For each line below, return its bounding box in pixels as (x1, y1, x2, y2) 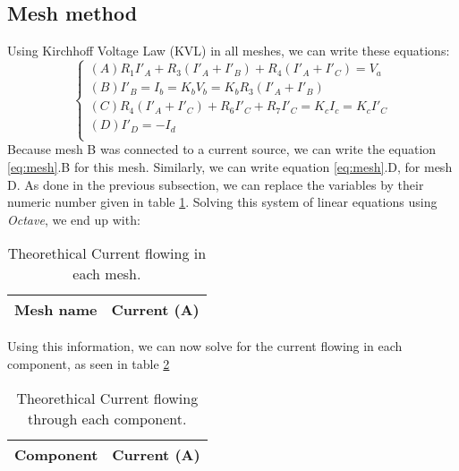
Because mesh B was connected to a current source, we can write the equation (7, 140, 437, 158)
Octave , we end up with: (7, 210, 140, 228)
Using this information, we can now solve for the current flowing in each (7, 337, 403, 355)
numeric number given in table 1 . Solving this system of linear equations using (7, 193, 438, 211)
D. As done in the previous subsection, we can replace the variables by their (7, 175, 424, 193)
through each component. (28, 407, 187, 429)
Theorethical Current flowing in (7, 243, 207, 264)
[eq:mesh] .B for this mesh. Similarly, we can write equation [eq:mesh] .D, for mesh (7, 158, 453, 176)
